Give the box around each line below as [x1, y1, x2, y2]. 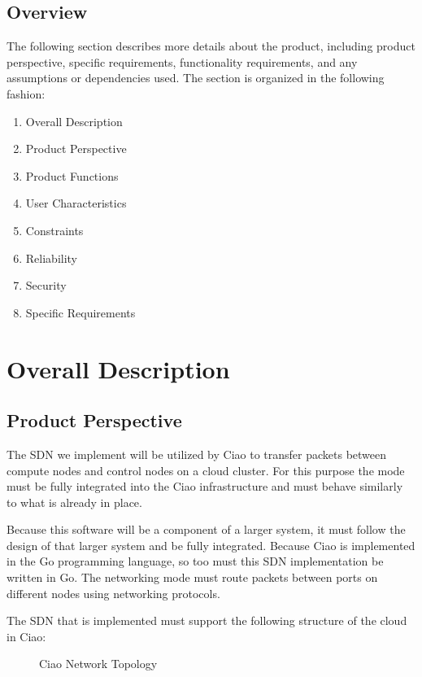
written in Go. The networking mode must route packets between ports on [7, 569, 378, 586]
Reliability [25, 249, 78, 266]
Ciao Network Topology [39, 655, 158, 672]
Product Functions [25, 167, 119, 184]
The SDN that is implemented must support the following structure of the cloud [7, 612, 407, 629]
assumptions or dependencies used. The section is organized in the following [7, 69, 385, 86]
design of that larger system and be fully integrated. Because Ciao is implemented [7, 536, 415, 553]
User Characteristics [25, 194, 127, 212]
